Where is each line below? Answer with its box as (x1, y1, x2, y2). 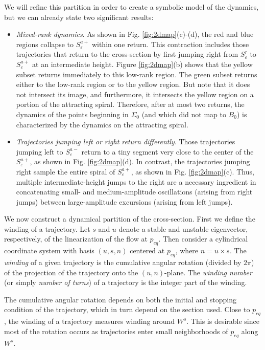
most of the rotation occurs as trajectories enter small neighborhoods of (4, 325, 228, 336)
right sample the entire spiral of (16, 166, 115, 177)
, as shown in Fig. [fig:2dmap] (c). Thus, (131, 166, 254, 177)
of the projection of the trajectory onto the (4, 267, 138, 277)
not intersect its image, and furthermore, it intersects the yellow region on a (16, 89, 254, 99)
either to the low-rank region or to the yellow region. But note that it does (16, 79, 250, 90)
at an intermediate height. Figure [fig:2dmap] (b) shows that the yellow (32, 58, 253, 69)
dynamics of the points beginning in (16, 108, 129, 119)
